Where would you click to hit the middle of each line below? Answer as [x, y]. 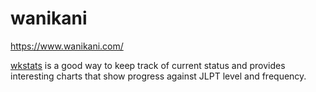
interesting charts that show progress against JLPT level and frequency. [158, 76]
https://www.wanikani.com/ [67, 46]
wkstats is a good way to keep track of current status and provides [148, 65]
